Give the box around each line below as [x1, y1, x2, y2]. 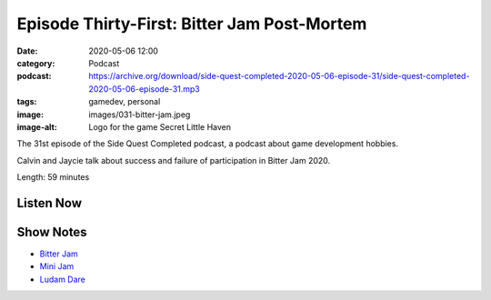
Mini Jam [39, 261, 75, 272]
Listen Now [16, 195, 82, 211]
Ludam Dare [39, 274, 85, 285]
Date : [16, 45, 38, 56]
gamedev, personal [88, 96, 161, 107]
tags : [16, 96, 37, 107]
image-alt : [16, 121, 58, 132]
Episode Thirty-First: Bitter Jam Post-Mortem [16, 14, 367, 34]
